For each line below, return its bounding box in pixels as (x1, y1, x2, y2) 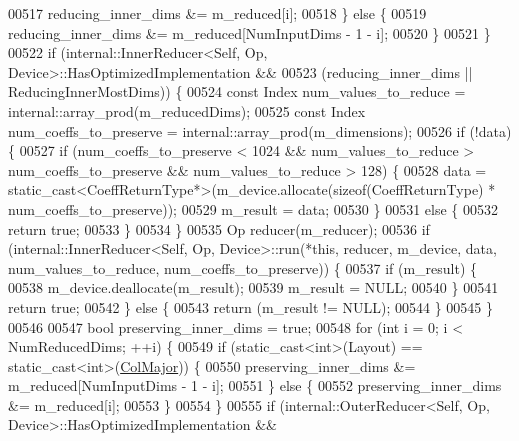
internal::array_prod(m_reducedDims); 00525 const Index (8, 100, 366, 121)
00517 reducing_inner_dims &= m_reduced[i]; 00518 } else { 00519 (8, 3, 427, 23)
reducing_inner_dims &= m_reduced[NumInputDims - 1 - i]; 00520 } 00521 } (8, 22, 491, 43)
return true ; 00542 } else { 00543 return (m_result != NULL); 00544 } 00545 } (8, 296, 493, 317)
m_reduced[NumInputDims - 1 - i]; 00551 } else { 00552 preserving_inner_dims (8, 375, 502, 396)
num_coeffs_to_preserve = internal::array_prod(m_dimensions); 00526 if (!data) (8, 120, 512, 141)
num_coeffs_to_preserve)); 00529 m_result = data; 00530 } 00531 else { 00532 (8, 198, 498, 219)
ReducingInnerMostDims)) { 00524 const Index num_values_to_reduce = (8, 81, 466, 102)
